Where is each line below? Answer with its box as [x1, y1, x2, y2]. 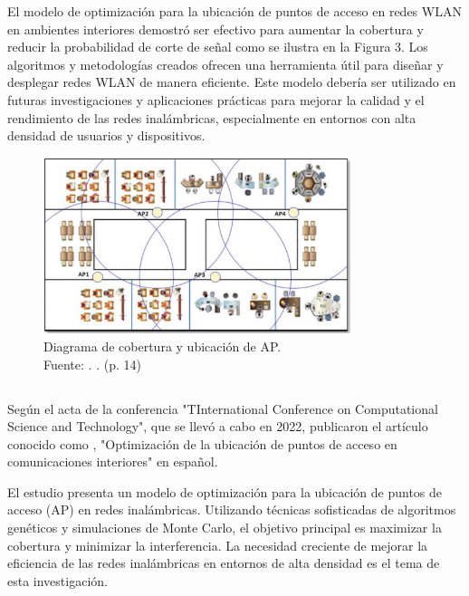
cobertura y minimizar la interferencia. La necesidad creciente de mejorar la [7, 535, 428, 554]
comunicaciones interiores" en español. [7, 452, 218, 471]
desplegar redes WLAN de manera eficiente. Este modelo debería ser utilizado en [7, 72, 456, 91]
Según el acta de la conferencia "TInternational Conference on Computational [7, 399, 438, 418]
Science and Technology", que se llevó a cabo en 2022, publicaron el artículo [7, 417, 428, 436]
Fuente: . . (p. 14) [43, 354, 141, 373]
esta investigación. [7, 571, 108, 590]
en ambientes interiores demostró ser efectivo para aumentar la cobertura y [7, 19, 424, 38]
